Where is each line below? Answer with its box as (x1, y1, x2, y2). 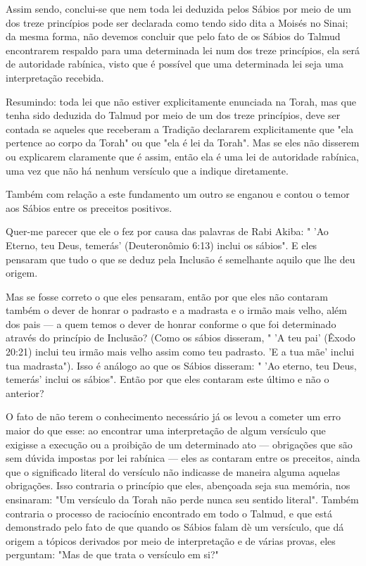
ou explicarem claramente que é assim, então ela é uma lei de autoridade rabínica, (6, 149, 359, 163)
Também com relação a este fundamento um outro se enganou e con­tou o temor (6, 187, 350, 201)
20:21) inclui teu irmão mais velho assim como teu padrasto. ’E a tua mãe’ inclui (6, 344, 355, 359)
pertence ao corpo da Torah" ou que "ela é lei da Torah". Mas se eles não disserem (6, 135, 360, 150)
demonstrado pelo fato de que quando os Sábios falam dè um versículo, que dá (6, 520, 344, 534)
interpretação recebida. (6, 70, 104, 84)
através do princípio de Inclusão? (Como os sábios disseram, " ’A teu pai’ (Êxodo (6, 330, 355, 345)
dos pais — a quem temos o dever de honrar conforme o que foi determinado (6, 316, 336, 331)
